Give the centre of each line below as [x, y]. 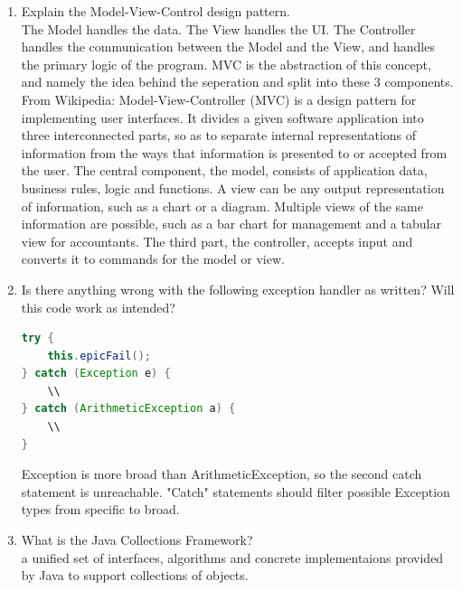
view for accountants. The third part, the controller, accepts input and [217, 241]
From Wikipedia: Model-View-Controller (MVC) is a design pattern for [219, 99]
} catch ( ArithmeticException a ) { [128, 409]
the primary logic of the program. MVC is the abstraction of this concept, [226, 64]
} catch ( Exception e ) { [96, 374]
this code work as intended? [98, 307]
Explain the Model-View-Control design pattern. [156, 11]
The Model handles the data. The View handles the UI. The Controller [218, 28]
